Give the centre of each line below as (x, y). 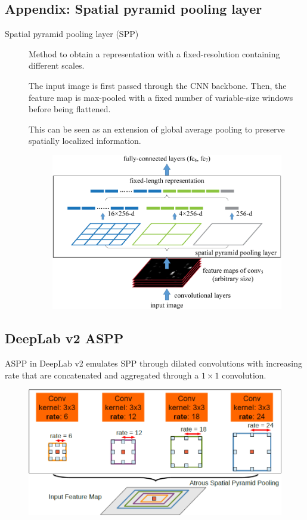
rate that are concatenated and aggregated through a (102, 375)
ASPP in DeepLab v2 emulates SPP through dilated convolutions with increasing (153, 363)
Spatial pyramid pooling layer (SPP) (72, 34)
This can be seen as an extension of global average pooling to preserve (157, 129)
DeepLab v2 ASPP (64, 338)
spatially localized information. (85, 141)
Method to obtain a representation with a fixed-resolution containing (154, 53)
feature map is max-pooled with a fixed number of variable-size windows (161, 97)
